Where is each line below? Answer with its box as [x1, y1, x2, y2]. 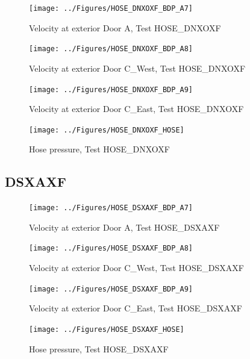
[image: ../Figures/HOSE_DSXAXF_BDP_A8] [29, 244, 193, 253]
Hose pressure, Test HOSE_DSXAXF [29, 342, 169, 355]
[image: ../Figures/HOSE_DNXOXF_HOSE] [29, 125, 184, 134]
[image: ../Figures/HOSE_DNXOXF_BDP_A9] [29, 85, 193, 94]
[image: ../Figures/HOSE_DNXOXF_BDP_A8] [29, 45, 193, 54]
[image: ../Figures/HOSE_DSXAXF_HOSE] [29, 325, 184, 334]
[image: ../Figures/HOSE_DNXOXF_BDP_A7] [29, 4, 193, 13]
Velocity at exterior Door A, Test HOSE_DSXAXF [29, 220, 220, 233]
